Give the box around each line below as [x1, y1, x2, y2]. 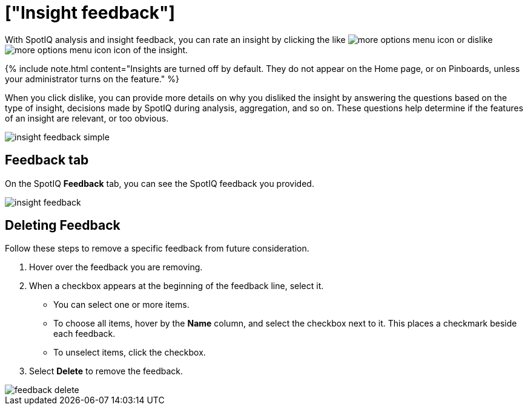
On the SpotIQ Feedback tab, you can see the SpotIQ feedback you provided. [5, 178, 314, 189]
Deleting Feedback [5, 218, 120, 233]
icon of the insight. [113, 44, 188, 55]
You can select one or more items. [53, 299, 190, 310]
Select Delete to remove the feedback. [29, 366, 183, 377]
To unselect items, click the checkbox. [53, 347, 206, 358]
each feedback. [53, 328, 116, 339]
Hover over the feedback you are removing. [29, 262, 203, 273]
